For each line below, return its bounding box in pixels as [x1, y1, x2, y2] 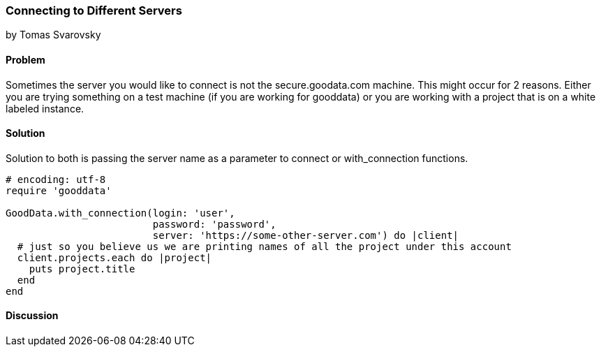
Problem [6, 53, 45, 66]
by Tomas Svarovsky [6, 29, 101, 41]
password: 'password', [152, 218, 276, 230]
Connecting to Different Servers [6, 3, 182, 17]
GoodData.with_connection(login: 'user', [6, 207, 235, 219]
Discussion [6, 309, 59, 322]
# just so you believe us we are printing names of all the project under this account [17, 240, 512, 252]
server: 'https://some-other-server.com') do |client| [152, 229, 459, 241]
